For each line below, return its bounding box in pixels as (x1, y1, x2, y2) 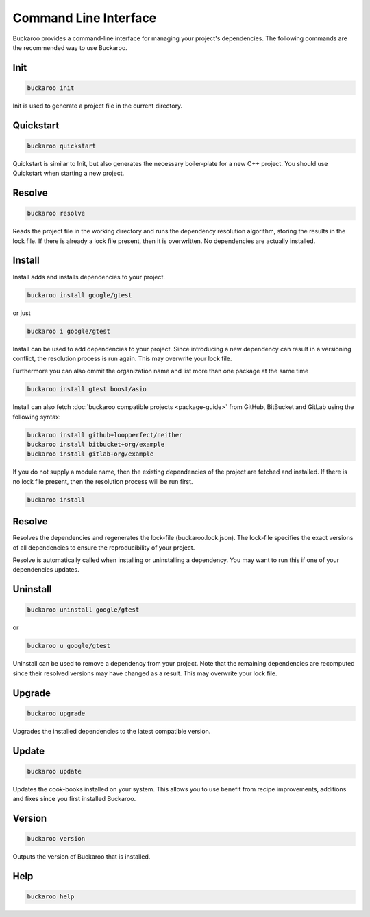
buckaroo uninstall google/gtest (27, 606, 140, 614)
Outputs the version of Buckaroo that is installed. (12, 852, 151, 861)
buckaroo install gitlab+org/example (27, 450, 154, 458)
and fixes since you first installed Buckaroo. (12, 795, 136, 803)
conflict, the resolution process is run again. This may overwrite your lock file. (12, 354, 232, 362)
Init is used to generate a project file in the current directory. (12, 102, 183, 110)
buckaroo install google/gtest (27, 291, 133, 299)
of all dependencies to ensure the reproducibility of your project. (12, 543, 195, 552)
